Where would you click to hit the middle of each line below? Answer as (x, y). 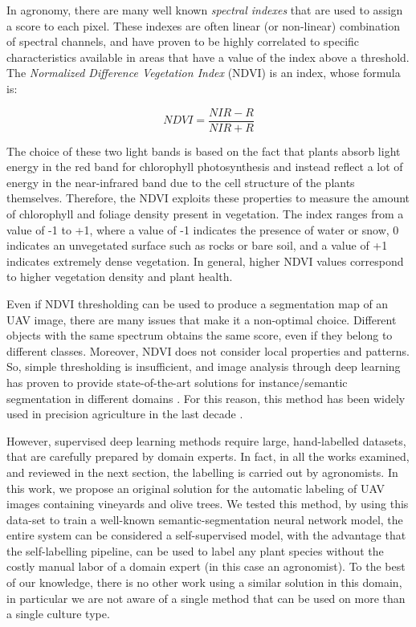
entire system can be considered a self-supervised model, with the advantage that (206, 535)
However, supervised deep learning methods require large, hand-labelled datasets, (206, 440)
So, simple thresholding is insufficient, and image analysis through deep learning (204, 366)
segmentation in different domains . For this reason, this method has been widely (206, 398)
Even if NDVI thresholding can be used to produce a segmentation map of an (198, 303)
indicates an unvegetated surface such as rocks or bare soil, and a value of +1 (197, 245)
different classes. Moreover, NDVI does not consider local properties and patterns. (208, 350)
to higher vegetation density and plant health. (120, 277)
